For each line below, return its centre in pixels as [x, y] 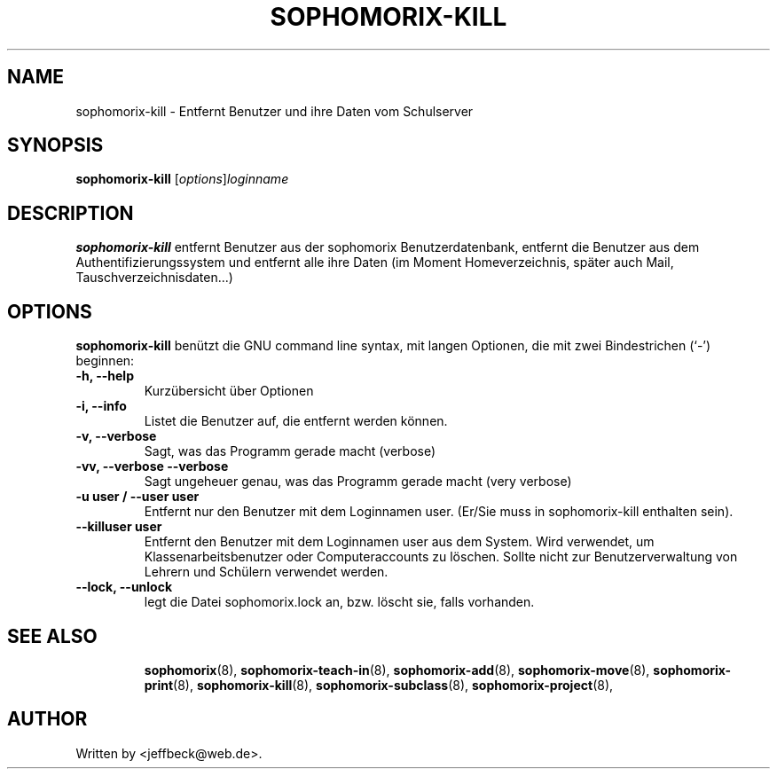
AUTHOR [47, 719]
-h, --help [105, 376]
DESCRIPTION [71, 213]
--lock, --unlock [124, 587]
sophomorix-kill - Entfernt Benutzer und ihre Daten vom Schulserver [275, 111]
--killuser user [119, 527]
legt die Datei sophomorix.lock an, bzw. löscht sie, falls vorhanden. [339, 602]
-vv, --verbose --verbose [152, 466]
